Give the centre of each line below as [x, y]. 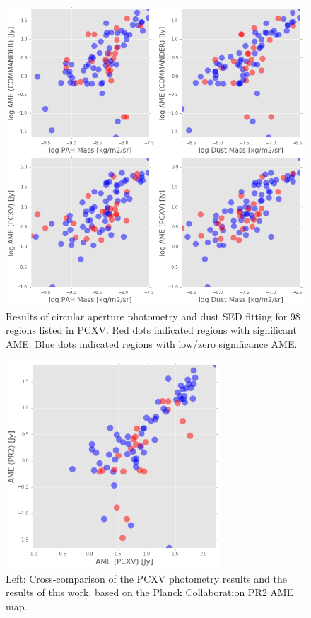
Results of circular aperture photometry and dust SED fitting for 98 [153, 316]
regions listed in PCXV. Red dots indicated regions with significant [151, 330]
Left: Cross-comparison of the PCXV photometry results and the [146, 578]
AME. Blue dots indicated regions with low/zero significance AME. [152, 343]
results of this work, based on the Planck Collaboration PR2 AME [150, 592]
